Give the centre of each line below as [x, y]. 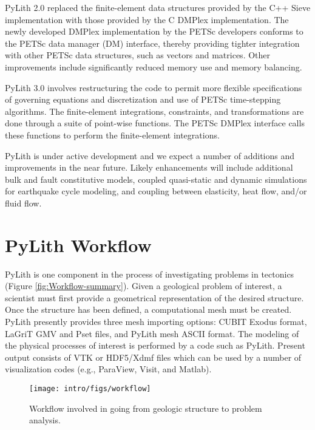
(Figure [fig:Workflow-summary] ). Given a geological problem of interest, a [144, 286]
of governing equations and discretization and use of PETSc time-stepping [143, 99]
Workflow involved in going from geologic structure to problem [146, 408]
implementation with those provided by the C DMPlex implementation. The [147, 19]
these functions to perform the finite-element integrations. [112, 135]
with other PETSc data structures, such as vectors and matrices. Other [138, 55]
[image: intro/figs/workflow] [90, 388]
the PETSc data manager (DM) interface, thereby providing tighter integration [152, 43]
